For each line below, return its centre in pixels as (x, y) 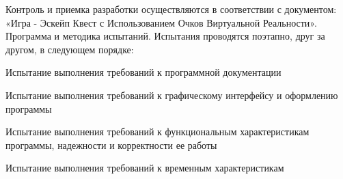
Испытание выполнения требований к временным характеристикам (145, 168)
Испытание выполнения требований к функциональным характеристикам (157, 132)
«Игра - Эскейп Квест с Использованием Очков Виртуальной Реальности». (161, 22)
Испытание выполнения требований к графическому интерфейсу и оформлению (172, 95)
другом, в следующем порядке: (70, 49)
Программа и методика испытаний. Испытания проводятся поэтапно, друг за (165, 36)
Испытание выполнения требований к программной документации (143, 72)
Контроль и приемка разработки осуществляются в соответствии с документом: (171, 9)
